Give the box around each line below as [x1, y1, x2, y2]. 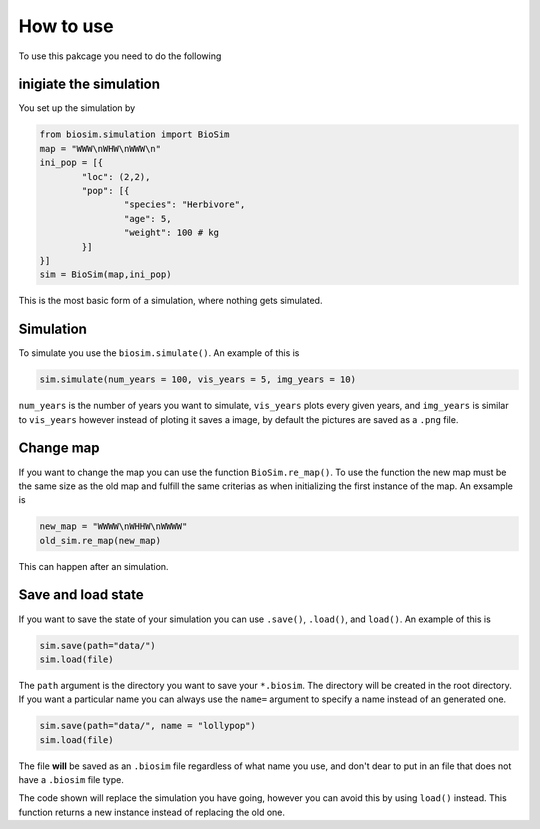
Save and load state [18, 586, 144, 604]
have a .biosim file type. [18, 774, 124, 786]
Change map [18, 440, 100, 457]
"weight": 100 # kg [123, 227, 220, 239]
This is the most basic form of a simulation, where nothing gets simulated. [18, 295, 323, 307]
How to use [18, 15, 114, 37]
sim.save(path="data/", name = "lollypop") [39, 720, 257, 732]
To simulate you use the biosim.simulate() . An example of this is [18, 347, 300, 359]
